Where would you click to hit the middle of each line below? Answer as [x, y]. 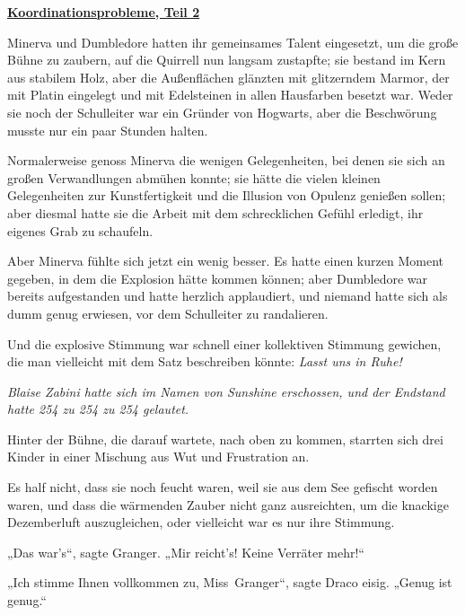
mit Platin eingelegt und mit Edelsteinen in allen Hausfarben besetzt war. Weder [230, 95]
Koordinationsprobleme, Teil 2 [104, 12]
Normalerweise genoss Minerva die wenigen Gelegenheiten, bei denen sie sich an [226, 160]
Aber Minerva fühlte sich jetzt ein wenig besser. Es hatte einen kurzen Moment [225, 261]
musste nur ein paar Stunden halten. [108, 130]
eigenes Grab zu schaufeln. [80, 230]
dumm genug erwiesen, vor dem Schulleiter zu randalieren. [168, 313]
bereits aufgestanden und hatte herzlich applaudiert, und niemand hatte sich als [228, 296]
